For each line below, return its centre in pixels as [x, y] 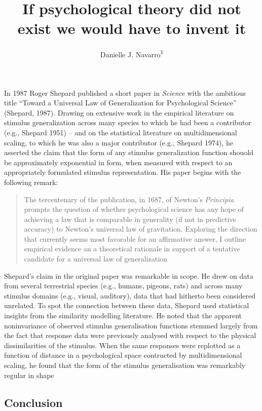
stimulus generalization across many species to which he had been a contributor [128, 122]
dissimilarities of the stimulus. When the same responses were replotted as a [122, 345]
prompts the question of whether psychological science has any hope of [134, 209]
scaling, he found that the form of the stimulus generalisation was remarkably [125, 365]
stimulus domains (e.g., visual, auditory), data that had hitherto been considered [130, 295]
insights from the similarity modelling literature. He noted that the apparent [123, 315]
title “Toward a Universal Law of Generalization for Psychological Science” [120, 103]
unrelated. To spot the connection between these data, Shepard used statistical [127, 305]
